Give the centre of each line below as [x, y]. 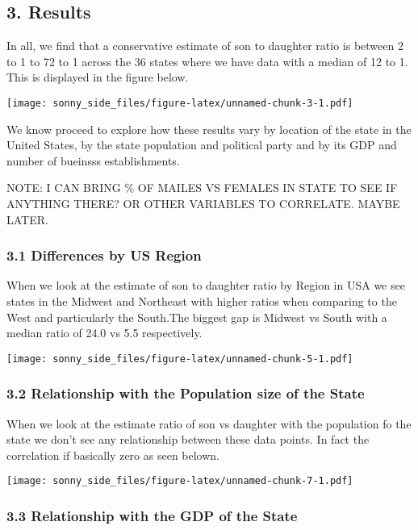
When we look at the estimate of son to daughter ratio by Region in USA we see [206, 285]
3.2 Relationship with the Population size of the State [186, 393]
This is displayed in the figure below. [98, 77]
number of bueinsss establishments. [93, 160]
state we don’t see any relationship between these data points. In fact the [188, 439]
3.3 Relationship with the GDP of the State [152, 516]
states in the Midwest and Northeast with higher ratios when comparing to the [202, 301]
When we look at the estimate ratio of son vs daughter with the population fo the [209, 423]
